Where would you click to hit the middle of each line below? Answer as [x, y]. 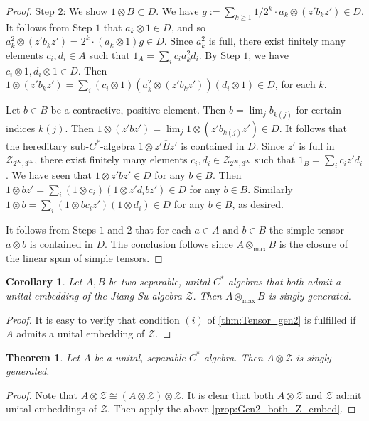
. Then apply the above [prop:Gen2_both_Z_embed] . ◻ [231, 409]
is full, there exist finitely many [277, 41]
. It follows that [313, 127]
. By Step [219, 54]
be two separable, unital [159, 281]
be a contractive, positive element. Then [138, 110]
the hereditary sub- [48, 145]
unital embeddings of [52, 409]
